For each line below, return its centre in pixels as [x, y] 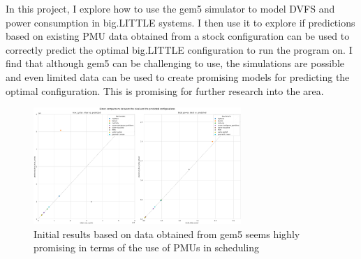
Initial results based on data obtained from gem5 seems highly [167, 234]
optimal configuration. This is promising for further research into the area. [165, 90]
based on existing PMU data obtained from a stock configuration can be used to [178, 36]
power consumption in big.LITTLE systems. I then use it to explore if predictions [180, 22]
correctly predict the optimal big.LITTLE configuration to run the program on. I [179, 49]
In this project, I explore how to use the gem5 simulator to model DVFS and [170, 8]
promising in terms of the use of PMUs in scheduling [147, 247]
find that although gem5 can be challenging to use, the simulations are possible [175, 63]
